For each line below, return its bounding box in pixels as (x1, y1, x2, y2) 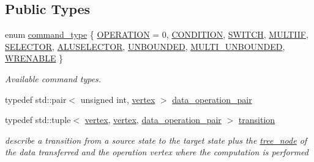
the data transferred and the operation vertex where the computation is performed (5, 146, 308, 158)
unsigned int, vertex (80, 93, 155, 105)
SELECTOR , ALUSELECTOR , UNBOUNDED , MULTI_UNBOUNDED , (5, 40, 285, 52)
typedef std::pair (5, 93, 67, 105)
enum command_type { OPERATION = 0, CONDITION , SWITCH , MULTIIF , (5, 28, 308, 41)
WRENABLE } (5, 52, 64, 65)
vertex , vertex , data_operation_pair (84, 113, 222, 126)
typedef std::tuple (5, 113, 71, 126)
